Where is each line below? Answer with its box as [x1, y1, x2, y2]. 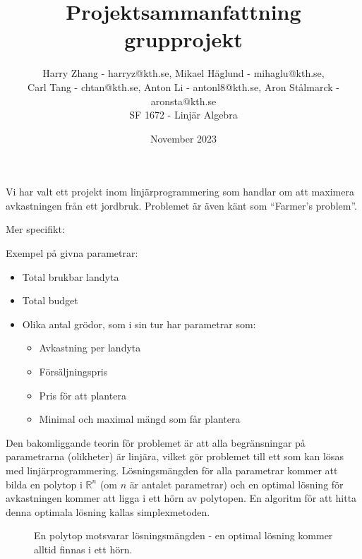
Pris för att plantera [39, 387, 126, 402]
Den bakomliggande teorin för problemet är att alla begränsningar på [6, 435, 306, 450]
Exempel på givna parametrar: [6, 246, 138, 260]
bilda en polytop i [6, 476, 83, 491]
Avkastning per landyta [39, 340, 141, 355]
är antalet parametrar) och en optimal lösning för [129, 476, 344, 491]
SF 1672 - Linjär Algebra [129, 107, 238, 122]
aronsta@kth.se [150, 93, 217, 108]
